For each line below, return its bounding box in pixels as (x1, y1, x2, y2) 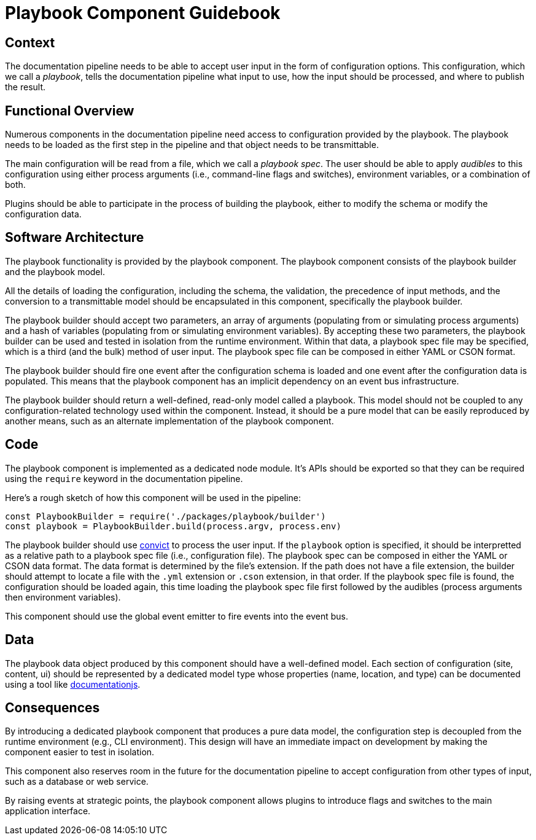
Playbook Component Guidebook (5, 2, 281, 23)
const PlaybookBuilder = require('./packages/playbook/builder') (5, 511, 326, 521)
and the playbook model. (5, 266, 105, 277)
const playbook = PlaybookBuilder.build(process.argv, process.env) (5, 521, 341, 531)
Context (5, 34, 55, 50)
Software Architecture (5, 230, 144, 246)
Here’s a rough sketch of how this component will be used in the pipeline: (5, 492, 301, 503)
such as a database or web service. (5, 776, 149, 787)
